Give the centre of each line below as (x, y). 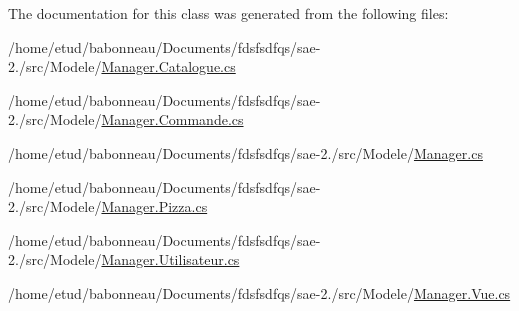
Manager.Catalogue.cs (168, 66)
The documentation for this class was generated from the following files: (228, 13)
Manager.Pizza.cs (154, 206)
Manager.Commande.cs (172, 119)
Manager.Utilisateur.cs (170, 259)
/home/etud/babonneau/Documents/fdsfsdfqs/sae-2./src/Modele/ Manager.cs (245, 152)
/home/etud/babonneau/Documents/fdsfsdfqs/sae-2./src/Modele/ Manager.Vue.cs (259, 292)
